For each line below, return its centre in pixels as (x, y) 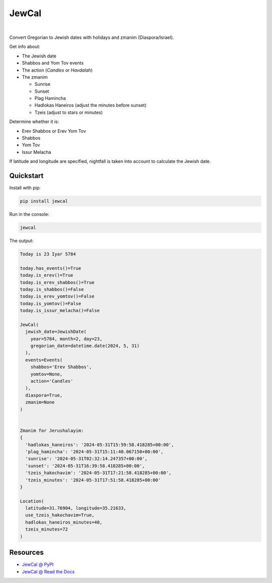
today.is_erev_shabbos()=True (57, 282)
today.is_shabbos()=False (52, 289)
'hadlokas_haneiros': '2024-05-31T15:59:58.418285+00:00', (100, 445)
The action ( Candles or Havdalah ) (57, 70)
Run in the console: (29, 214)
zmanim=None (40, 402)
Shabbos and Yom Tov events (53, 63)
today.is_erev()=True (47, 275)
